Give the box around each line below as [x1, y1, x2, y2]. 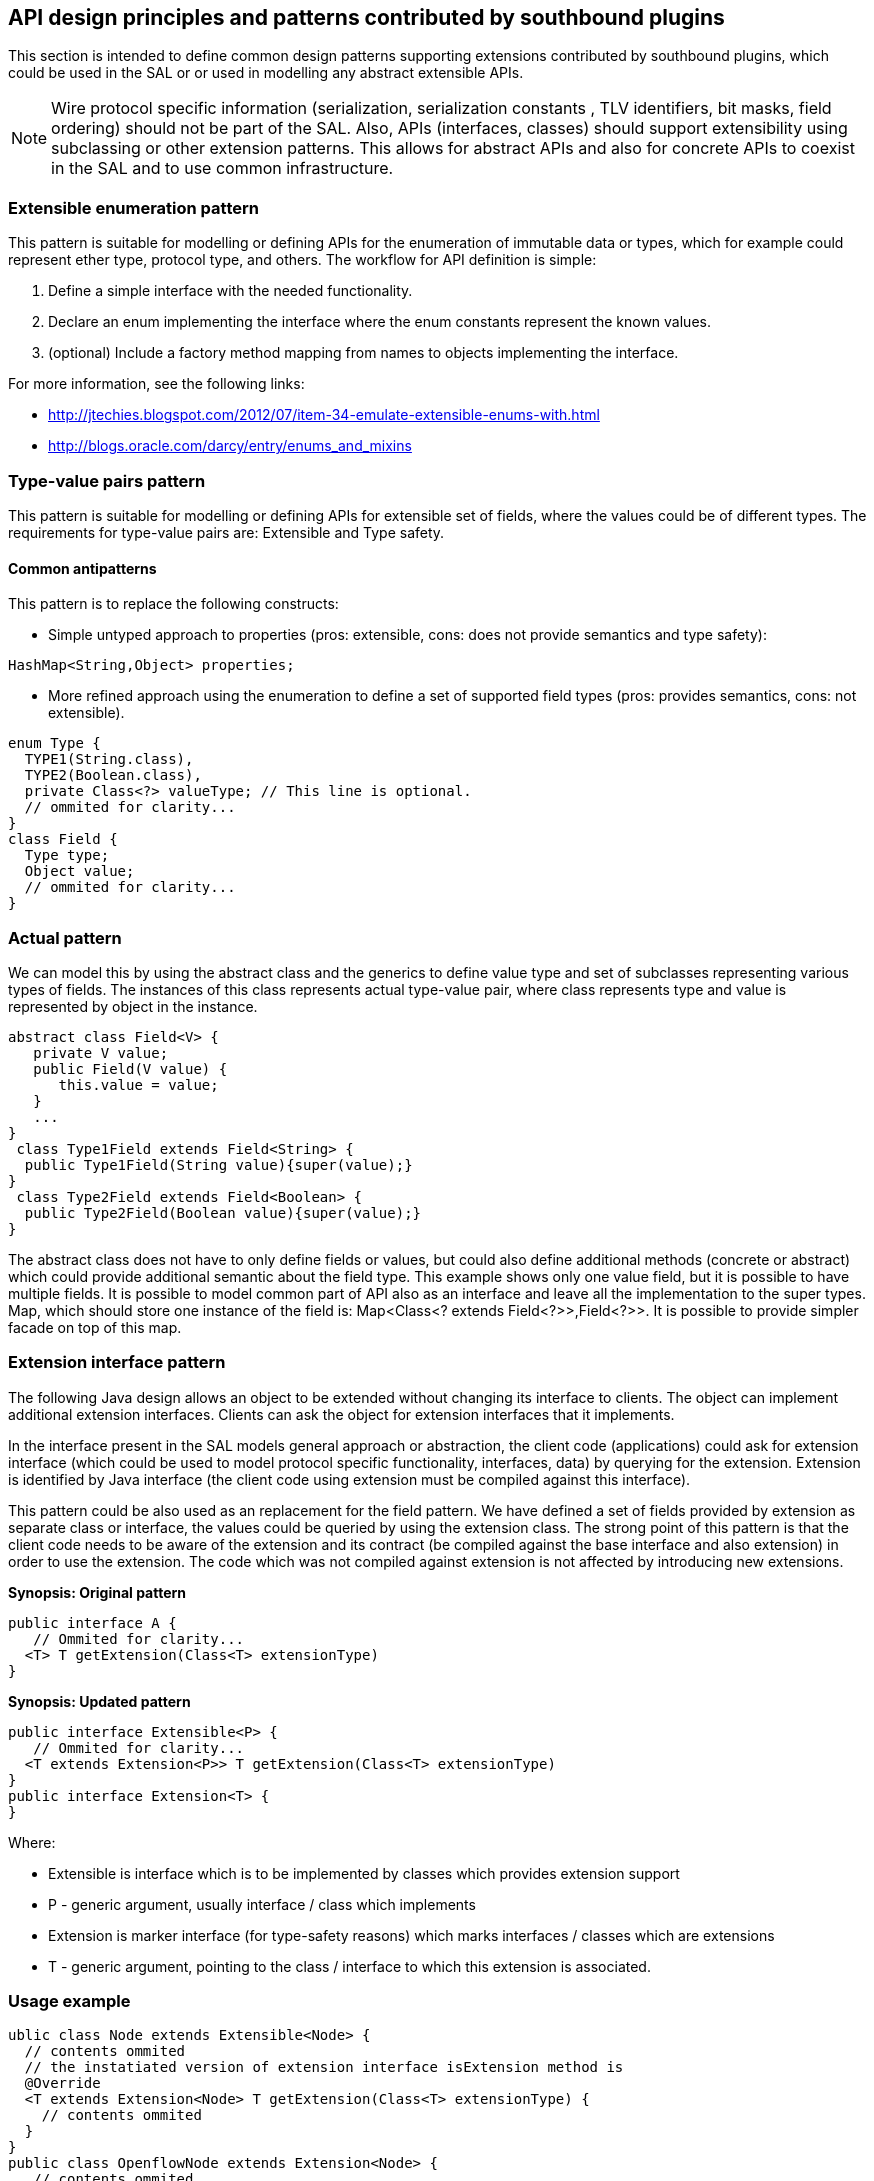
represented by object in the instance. [8, 997, 258, 1015]
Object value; [24, 863, 135, 880]
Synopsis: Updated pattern [8, 1692, 191, 1710]
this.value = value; [58, 1076, 219, 1093]
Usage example [8, 1991, 131, 2012]
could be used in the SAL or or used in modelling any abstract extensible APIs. [8, 64, 524, 82]
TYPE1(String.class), [24, 751, 194, 768]
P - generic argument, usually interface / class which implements [48, 1895, 476, 1913]
